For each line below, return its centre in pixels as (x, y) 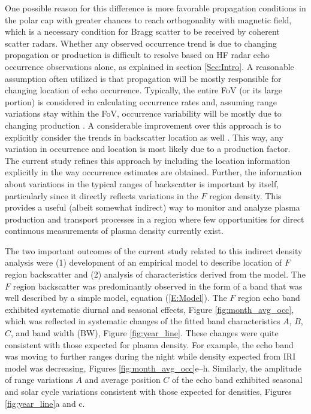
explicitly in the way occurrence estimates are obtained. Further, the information (153, 172)
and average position (123, 380)
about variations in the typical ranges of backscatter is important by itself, (142, 183)
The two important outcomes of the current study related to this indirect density (154, 250)
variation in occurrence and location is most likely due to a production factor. (148, 149)
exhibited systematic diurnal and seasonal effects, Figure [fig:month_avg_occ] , (150, 309)
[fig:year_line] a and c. (45, 403)
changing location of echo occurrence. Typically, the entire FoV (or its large (144, 90)
